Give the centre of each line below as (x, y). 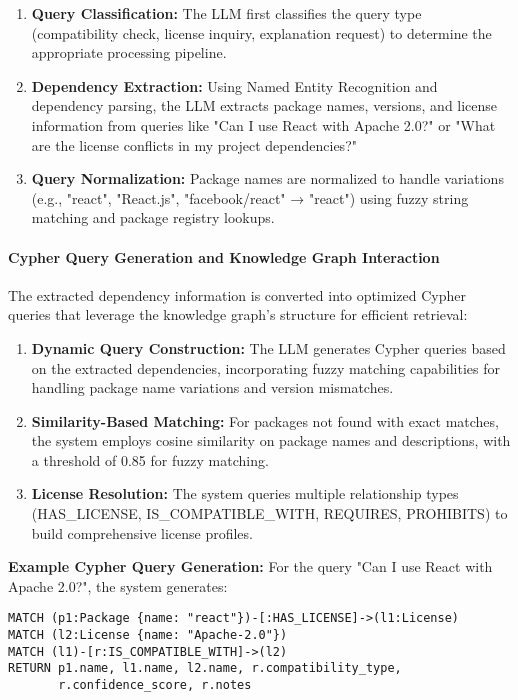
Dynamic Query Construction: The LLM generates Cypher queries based (268, 347)
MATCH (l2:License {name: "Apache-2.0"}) (148, 635)
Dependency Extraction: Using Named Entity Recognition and (234, 85)
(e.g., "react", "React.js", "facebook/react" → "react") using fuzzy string (250, 197)
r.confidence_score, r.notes (155, 685)
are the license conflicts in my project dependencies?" (194, 144)
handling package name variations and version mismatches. (212, 387)
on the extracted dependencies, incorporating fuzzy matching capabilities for (265, 367)
